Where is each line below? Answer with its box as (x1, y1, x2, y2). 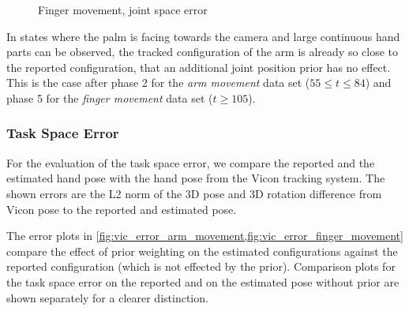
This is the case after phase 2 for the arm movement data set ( (6, 74, 310, 91)
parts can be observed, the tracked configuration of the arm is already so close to (6, 43, 399, 60)
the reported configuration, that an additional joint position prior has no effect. (6, 58, 391, 75)
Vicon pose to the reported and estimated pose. (6, 200, 237, 217)
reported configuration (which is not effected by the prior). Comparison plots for (6, 258, 396, 275)
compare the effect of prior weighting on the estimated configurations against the (6, 242, 398, 259)
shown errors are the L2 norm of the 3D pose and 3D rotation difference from (6, 185, 382, 201)
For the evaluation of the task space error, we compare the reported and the (6, 154, 375, 170)
